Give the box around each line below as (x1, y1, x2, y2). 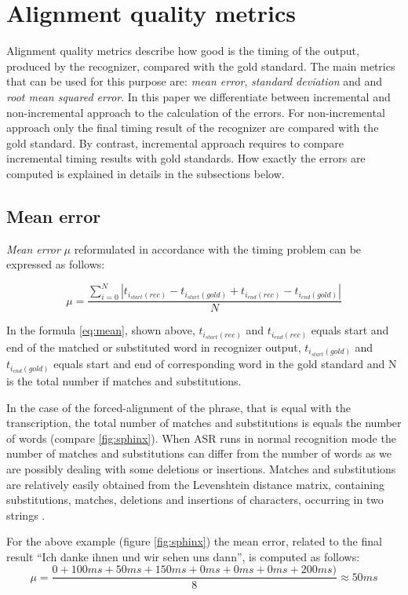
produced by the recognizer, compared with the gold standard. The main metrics (6, 57, 395, 74)
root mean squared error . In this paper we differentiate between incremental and (6, 88, 391, 104)
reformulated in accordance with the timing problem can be (74, 240, 362, 257)
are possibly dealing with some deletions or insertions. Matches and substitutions (6, 460, 396, 476)
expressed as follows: (6, 256, 105, 272)
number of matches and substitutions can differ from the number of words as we (6, 445, 392, 462)
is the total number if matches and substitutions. (6, 372, 242, 389)
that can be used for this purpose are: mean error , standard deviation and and (6, 73, 383, 89)
